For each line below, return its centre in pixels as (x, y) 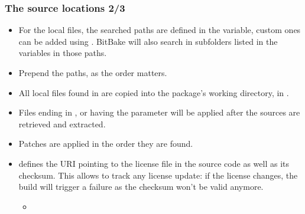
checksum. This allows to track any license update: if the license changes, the (158, 175)
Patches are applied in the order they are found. (106, 144)
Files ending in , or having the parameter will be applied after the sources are (159, 112)
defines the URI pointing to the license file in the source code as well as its (154, 163)
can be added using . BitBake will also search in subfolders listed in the (148, 41)
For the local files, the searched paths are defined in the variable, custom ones (160, 30)
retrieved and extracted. (62, 124)
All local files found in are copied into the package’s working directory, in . (154, 92)
